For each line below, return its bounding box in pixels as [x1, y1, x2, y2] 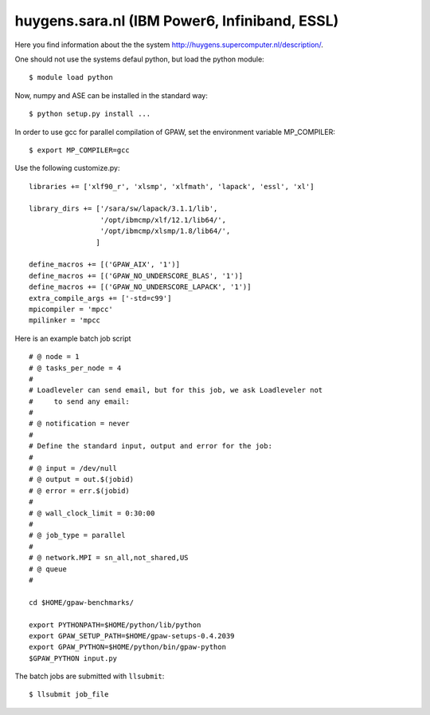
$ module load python [29, 73, 113, 82]
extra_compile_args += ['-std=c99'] [29, 294, 172, 302]
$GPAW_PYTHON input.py [29, 654, 118, 662]
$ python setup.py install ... [29, 109, 151, 119]
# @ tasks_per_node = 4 [29, 363, 122, 373]
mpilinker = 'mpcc [29, 316, 101, 325]
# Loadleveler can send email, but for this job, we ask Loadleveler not [29, 385, 323, 395]
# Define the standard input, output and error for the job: [29, 441, 272, 451]
